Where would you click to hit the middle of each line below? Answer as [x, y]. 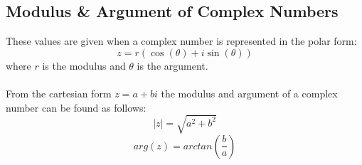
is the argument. [172, 65]
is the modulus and [84, 65]
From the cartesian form [59, 93]
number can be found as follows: [76, 107]
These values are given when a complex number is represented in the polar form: [181, 41]
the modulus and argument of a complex [249, 93]
